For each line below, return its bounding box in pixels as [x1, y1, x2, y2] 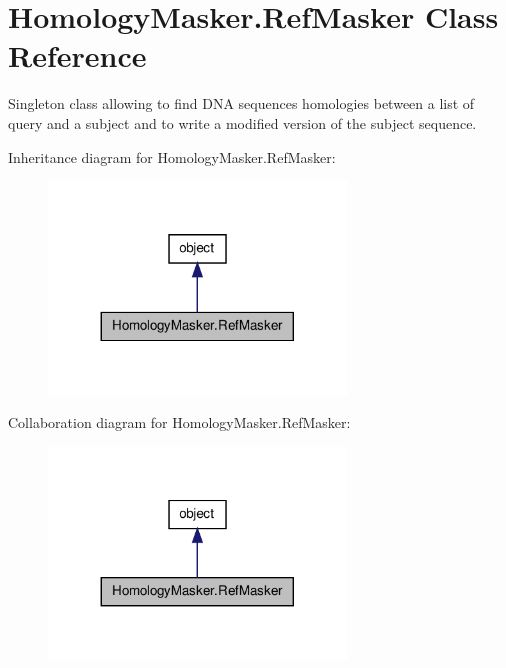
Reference [8, 35, 147, 76]
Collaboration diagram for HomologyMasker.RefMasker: [8, 412, 351, 433]
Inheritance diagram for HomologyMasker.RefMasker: [8, 146, 336, 167]
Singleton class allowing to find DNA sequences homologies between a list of [8, 93, 475, 114]
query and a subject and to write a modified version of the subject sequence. [8, 112, 477, 133]
